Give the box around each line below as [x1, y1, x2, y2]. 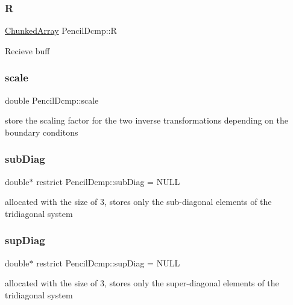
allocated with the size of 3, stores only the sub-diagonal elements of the [5, 195, 272, 208]
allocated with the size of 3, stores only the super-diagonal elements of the [5, 277, 279, 289]
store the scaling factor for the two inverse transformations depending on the [5, 114, 289, 127]
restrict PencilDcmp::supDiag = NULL [36, 256, 180, 269]
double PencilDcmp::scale [5, 93, 99, 106]
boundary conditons [5, 125, 78, 138]
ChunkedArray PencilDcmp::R [5, 24, 117, 37]
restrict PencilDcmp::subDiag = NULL [36, 175, 180, 187]
